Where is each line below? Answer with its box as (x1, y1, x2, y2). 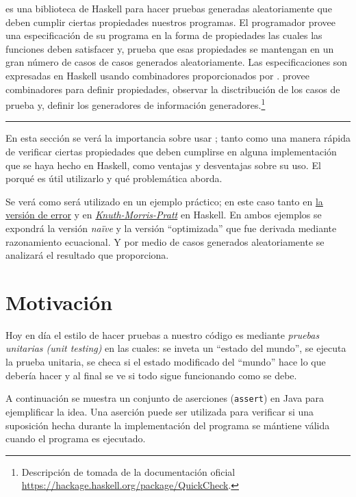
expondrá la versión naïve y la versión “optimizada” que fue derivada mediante (5, 220, 337, 235)
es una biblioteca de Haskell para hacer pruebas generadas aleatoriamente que (5, 1, 332, 15)
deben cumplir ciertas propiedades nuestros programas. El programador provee (5, 14, 336, 29)
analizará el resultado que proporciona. (5, 248, 169, 262)
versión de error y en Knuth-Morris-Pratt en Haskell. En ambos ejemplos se (5, 207, 322, 222)
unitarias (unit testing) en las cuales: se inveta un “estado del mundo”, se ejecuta (5, 341, 346, 355)
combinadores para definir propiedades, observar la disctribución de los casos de (5, 81, 340, 96)
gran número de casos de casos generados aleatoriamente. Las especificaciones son (5, 55, 348, 69)
